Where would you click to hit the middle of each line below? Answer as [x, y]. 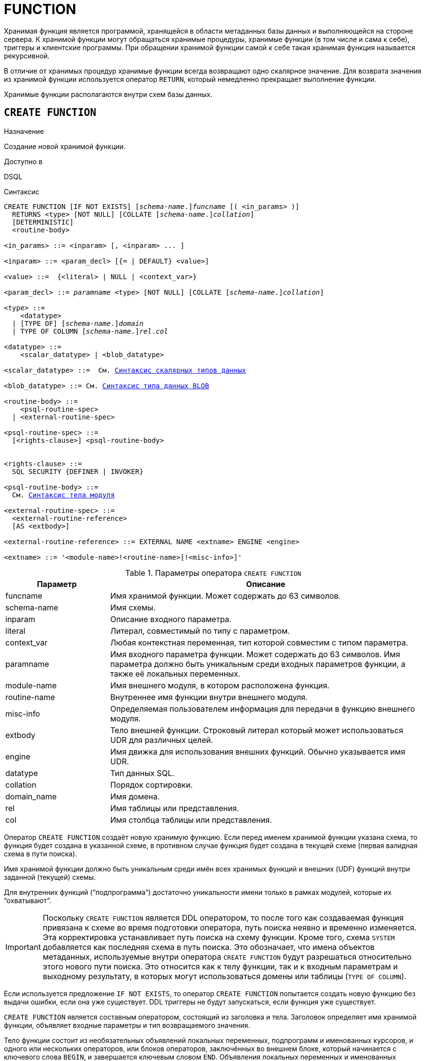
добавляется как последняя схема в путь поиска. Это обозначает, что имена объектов [209, 947]
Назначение [24, 131]
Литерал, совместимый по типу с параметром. [200, 631]
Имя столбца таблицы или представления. [191, 820]
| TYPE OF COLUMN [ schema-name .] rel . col [90, 331]
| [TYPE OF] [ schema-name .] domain [78, 323]
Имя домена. [135, 796]
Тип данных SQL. [142, 773]
